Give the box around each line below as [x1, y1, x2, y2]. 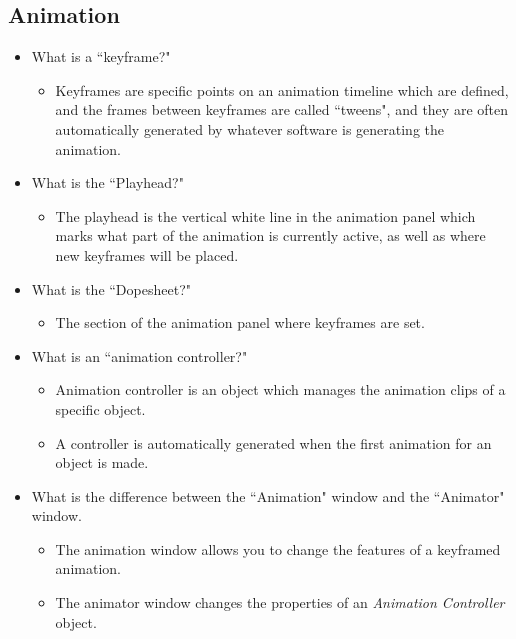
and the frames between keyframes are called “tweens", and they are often [55, 99, 508, 120]
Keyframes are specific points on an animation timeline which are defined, [55, 79, 509, 100]
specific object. [55, 398, 146, 419]
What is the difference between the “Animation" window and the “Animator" [31, 485, 505, 506]
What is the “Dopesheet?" [31, 278, 191, 299]
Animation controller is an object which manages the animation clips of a [55, 379, 506, 400]
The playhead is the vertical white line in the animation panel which [55, 205, 476, 226]
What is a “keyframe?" [31, 46, 171, 67]
